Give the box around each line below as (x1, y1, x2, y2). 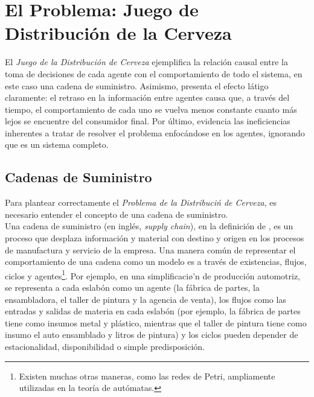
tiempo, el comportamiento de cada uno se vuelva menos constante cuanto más (5, 103, 297, 115)
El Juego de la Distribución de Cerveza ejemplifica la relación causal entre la (5, 56, 288, 68)
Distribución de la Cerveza (5, 21, 232, 45)
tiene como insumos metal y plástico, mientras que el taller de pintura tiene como (5, 316, 307, 329)
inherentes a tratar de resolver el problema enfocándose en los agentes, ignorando (5, 126, 305, 139)
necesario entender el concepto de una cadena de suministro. (5, 208, 228, 220)
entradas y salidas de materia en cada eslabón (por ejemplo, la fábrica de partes (5, 305, 301, 317)
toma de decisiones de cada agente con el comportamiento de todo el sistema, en (5, 67, 303, 80)
